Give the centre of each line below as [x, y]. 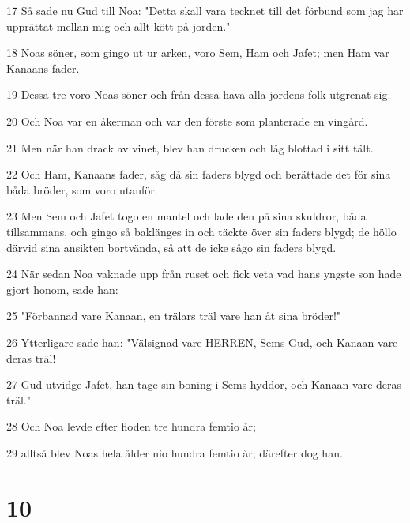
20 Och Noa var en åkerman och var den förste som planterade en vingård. [187, 120]
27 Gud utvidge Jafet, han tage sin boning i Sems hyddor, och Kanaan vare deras [204, 384]
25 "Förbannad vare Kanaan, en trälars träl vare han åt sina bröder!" [174, 316]
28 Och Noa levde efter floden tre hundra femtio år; [131, 426]
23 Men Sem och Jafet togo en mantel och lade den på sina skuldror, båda [186, 216]
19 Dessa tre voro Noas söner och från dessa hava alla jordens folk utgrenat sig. [199, 94]
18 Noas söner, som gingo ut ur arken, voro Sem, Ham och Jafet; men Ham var [198, 53]
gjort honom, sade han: [62, 289]
